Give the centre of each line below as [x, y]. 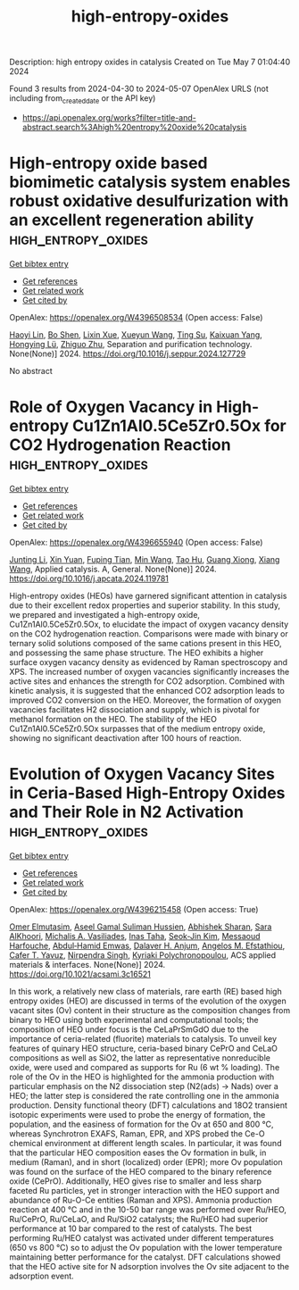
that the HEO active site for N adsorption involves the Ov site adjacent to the [149, 1266]
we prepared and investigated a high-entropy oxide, [105, 614]
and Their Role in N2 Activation [126, 812]
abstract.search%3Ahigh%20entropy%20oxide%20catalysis [134, 127]
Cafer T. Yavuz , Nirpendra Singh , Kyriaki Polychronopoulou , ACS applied [143, 955]
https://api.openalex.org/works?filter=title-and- [109, 117]
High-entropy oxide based [108, 163]
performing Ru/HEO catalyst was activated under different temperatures [141, 1237]
